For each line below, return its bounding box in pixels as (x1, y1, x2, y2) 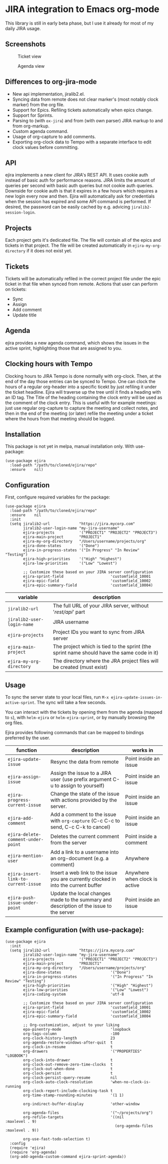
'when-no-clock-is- (110, 1079, 151, 1084)
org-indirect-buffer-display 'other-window (23, 1101, 140, 1106)
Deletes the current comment (50, 833, 119, 840)
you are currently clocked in (50, 876, 116, 883)
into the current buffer (50, 882, 102, 889)
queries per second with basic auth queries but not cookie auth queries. (5, 183, 153, 189)
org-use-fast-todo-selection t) (23, 1136, 91, 1141)
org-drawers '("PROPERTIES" (23, 1049, 142, 1054)
